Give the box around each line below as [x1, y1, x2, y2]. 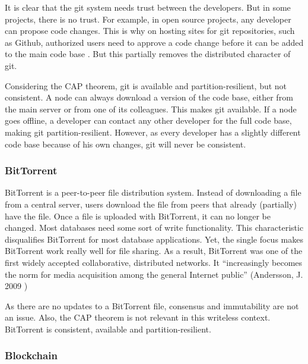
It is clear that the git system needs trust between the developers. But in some [5, 1, 291, 13]
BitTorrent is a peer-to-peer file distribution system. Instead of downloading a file [5, 186, 301, 199]
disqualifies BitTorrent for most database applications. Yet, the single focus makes [5, 233, 303, 245]
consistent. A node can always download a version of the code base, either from [5, 91, 293, 103]
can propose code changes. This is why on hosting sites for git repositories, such [5, 24, 295, 37]
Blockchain [5, 348, 58, 363]
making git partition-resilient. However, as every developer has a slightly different [5, 125, 301, 138]
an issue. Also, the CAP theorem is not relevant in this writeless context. [5, 311, 271, 324]
